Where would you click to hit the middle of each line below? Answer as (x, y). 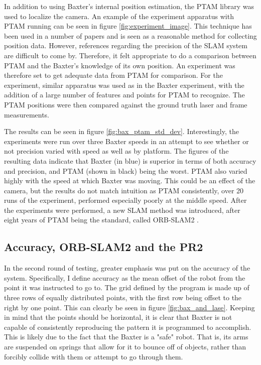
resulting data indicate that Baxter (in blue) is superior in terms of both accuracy (130, 160)
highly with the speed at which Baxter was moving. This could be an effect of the (130, 180)
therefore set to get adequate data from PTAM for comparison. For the (113, 75)
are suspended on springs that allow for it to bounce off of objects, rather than (125, 347)
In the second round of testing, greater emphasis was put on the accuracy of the (127, 268)
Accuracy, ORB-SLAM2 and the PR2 (104, 247)
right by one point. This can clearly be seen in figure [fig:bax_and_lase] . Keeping (129, 307)
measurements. (27, 114)
